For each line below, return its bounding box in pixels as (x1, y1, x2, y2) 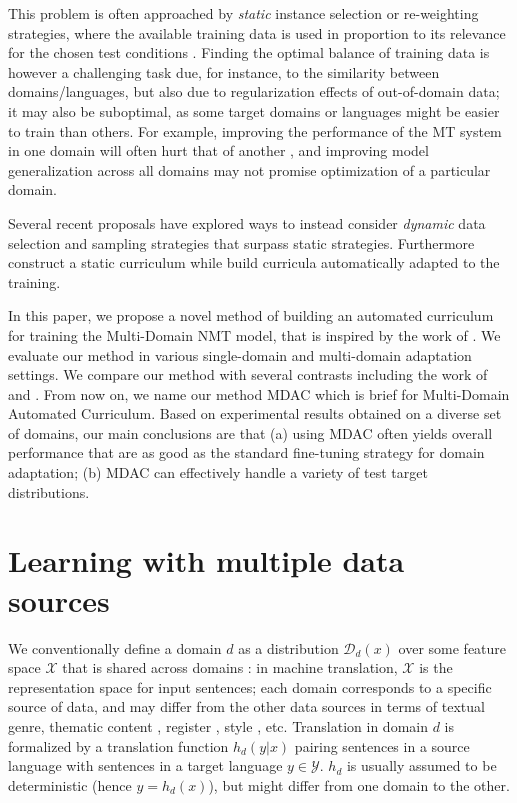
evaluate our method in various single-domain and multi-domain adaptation (8, 344, 472, 365)
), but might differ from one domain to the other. (208, 774, 510, 795)
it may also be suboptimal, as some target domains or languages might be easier (8, 100, 500, 121)
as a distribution (238, 637, 339, 658)
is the (419, 657, 453, 678)
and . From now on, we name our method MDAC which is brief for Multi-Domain (8, 383, 510, 404)
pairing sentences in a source (294, 735, 470, 756)
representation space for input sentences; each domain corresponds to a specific (8, 676, 492, 697)
